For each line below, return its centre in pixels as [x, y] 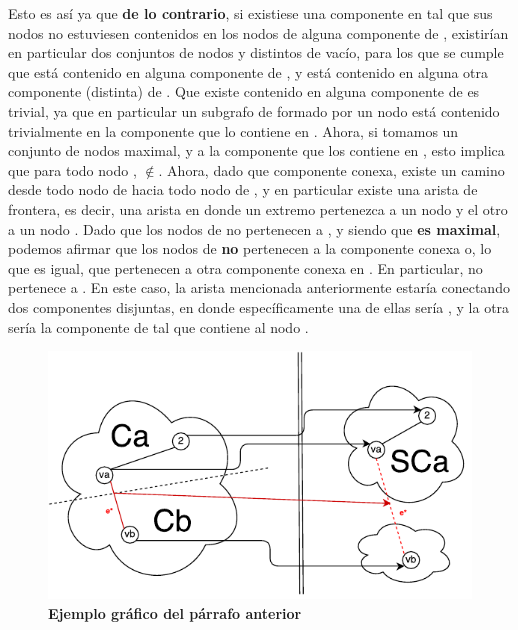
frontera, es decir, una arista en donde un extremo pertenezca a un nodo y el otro [258, 208]
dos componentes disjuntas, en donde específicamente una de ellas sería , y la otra [259, 306]
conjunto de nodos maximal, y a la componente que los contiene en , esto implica [256, 150]
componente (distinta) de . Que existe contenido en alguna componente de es [244, 91]
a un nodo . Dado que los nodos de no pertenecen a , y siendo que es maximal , [254, 228]
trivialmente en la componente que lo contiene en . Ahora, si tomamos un [233, 130]
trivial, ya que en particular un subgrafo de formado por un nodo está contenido [254, 110]
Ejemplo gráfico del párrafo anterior [175, 612]
